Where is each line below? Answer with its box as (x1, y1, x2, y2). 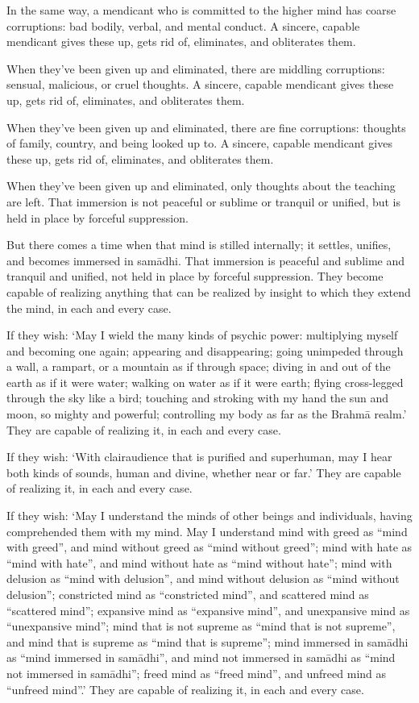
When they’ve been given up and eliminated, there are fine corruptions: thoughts (6, 119, 406, 135)
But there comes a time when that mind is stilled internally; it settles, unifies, (6, 236, 392, 253)
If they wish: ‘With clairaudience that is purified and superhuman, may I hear (6, 448, 392, 465)
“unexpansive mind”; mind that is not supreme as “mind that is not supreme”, (6, 618, 396, 634)
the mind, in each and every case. (6, 299, 172, 316)
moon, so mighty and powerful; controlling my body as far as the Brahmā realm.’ (6, 406, 407, 422)
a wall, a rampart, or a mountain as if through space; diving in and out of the (6, 358, 391, 375)
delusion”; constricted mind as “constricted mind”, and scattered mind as (6, 586, 369, 602)
